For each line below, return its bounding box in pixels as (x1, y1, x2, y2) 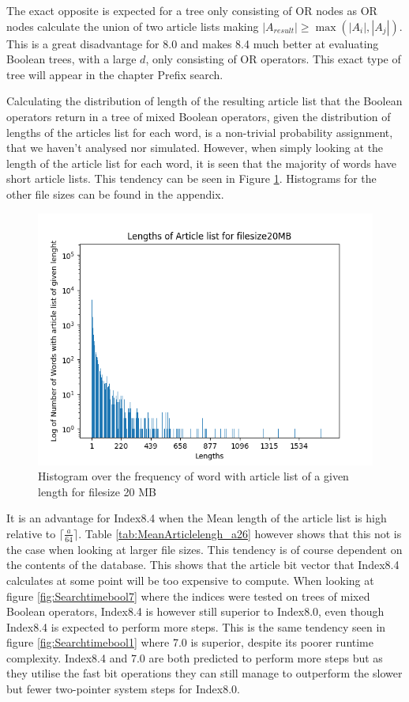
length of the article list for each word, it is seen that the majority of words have (6, 154, 396, 171)
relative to (6, 525, 56, 541)
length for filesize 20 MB (38, 483, 157, 499)
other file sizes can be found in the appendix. (6, 185, 224, 202)
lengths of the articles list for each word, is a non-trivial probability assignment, (6, 123, 393, 140)
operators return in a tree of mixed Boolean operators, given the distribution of (6, 108, 391, 124)
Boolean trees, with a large (6, 51, 137, 67)
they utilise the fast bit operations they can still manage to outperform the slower (6, 665, 403, 681)
